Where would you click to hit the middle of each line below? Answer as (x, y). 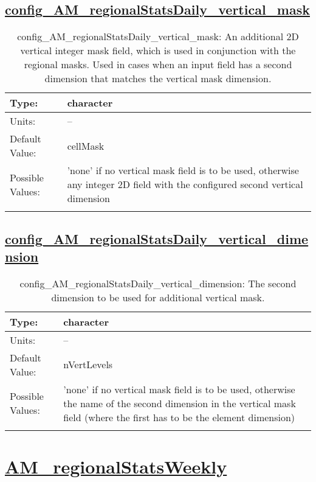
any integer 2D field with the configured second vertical (185, 184)
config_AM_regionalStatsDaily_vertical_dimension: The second (158, 283)
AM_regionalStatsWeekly (116, 466)
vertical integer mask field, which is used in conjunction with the (158, 51)
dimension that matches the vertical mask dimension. (158, 79)
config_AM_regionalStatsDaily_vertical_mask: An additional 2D (158, 37)
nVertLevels (88, 365)
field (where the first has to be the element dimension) (179, 417)
